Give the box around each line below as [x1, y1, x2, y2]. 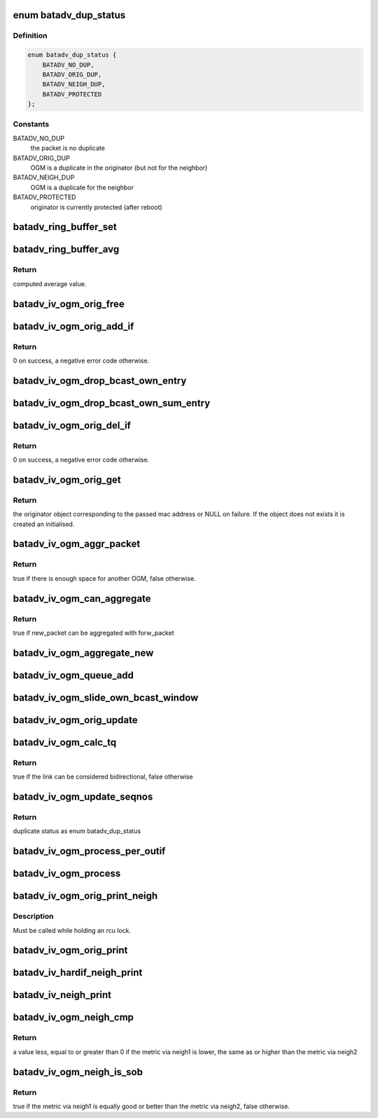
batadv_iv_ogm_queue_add [13, 669, 134, 681]
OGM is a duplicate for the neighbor [30, 183, 134, 191]
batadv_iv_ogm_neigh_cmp [13, 1011, 134, 1023]
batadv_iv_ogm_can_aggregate [13, 593, 151, 605]
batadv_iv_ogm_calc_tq [13, 736, 117, 748]
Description [13, 912, 54, 922]
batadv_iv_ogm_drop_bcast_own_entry [13, 375, 187, 386]
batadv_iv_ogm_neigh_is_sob [13, 1066, 143, 1078]
